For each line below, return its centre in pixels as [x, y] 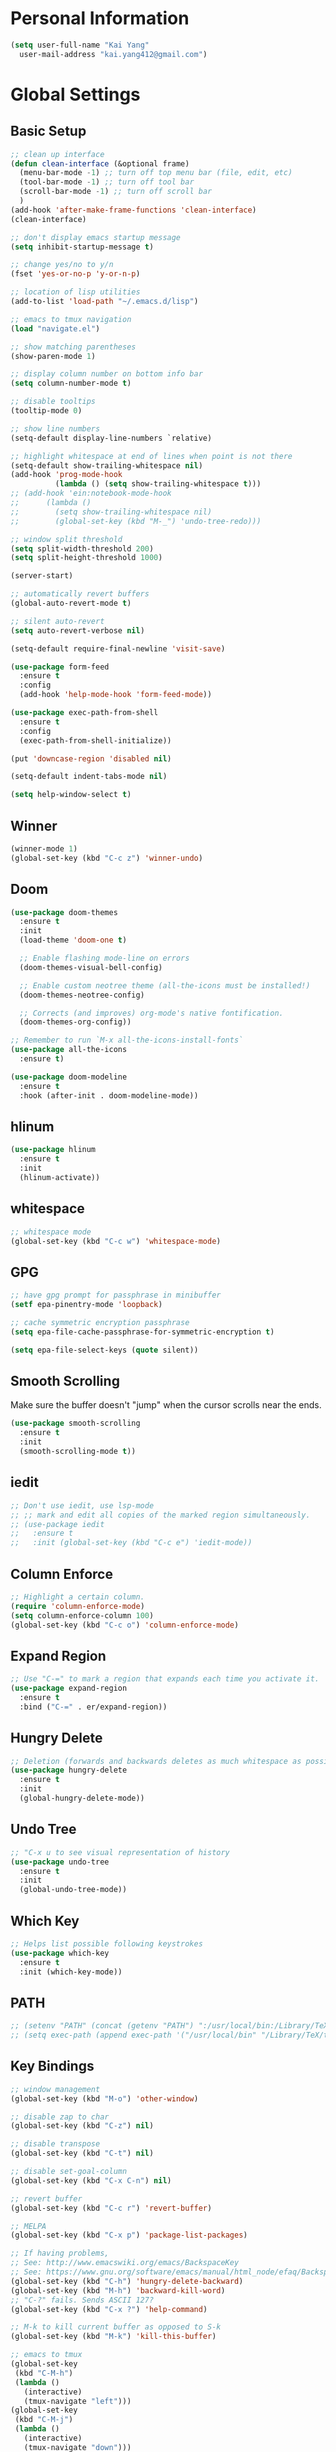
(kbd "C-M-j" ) [44, 2420]
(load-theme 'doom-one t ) [73, 940]
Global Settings [75, 94]
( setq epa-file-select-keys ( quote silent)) [104, 1350]
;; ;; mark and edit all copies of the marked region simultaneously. [160, 1515]
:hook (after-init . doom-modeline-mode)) [109, 1095]
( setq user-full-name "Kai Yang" [80, 45]
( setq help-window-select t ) [71, 795]
